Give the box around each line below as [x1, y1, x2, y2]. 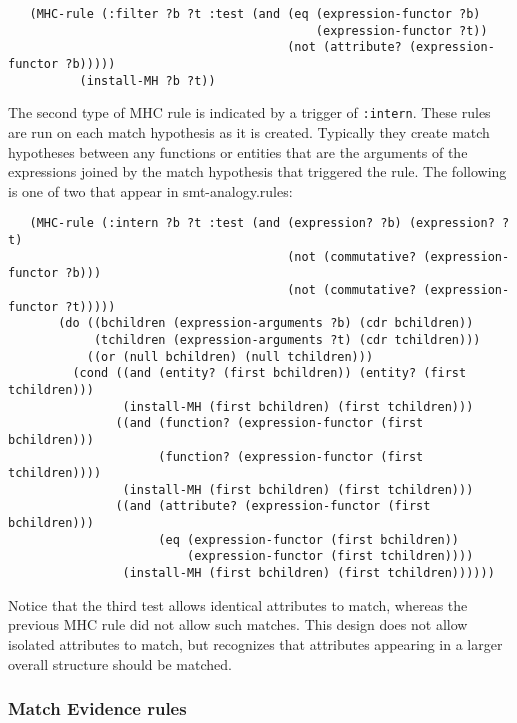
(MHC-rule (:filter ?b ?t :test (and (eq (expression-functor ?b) [29, 7, 481, 21]
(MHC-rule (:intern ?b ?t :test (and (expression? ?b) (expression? [29, 216, 495, 231]
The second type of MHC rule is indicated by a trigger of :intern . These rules [8, 102, 491, 123]
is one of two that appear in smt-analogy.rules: [8, 180, 293, 201]
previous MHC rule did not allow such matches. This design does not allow [8, 614, 468, 635]
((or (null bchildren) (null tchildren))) [86, 349, 374, 364]
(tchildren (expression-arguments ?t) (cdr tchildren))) [93, 332, 481, 347]
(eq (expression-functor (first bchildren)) [158, 532, 460, 547]
